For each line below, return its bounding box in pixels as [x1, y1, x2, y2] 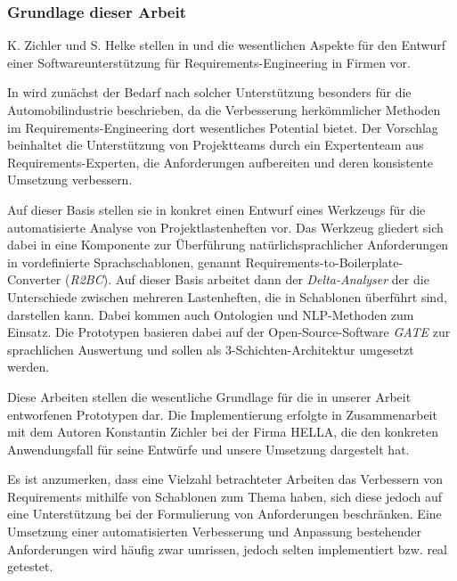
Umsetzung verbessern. [7, 170, 133, 189]
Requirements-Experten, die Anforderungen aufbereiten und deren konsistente [7, 152, 434, 171]
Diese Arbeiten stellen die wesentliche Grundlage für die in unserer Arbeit [7, 387, 412, 405]
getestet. [7, 557, 53, 576]
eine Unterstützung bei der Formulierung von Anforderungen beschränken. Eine [7, 504, 442, 523]
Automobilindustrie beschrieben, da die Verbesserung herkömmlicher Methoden [7, 101, 441, 119]
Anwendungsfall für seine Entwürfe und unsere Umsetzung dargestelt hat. [7, 439, 410, 458]
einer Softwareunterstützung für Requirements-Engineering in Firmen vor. [7, 53, 411, 71]
